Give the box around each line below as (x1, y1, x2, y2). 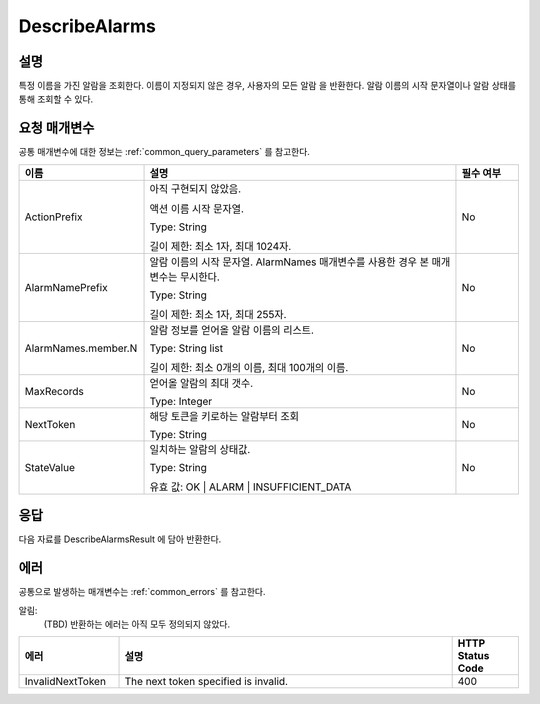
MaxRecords (24, 384, 85, 398)
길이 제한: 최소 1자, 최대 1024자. (149, 239, 292, 253)
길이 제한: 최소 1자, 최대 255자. (149, 307, 287, 321)
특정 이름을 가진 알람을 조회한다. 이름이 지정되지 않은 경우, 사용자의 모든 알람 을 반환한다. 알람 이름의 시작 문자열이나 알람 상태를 (18, 80, 517, 92)
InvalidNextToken (24, 675, 107, 689)
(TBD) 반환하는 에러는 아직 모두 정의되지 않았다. (43, 618, 231, 630)
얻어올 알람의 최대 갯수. (149, 376, 254, 390)
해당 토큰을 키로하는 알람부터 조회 (149, 409, 300, 423)
